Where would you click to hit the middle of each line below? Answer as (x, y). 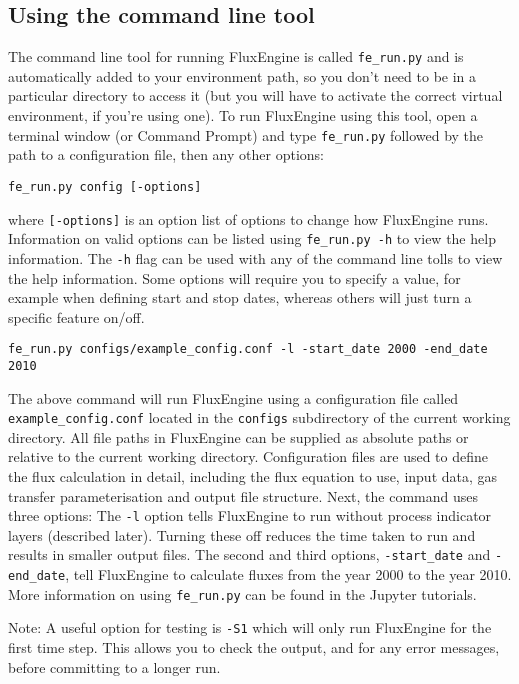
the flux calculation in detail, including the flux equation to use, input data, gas (253, 476)
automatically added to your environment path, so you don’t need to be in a (242, 75)
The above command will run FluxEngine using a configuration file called (233, 397)
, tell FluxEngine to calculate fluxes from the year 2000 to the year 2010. (288, 574)
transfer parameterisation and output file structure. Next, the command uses (243, 495)
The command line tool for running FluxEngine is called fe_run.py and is (236, 56)
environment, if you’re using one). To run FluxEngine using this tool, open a (243, 115)
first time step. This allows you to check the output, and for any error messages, (254, 647)
